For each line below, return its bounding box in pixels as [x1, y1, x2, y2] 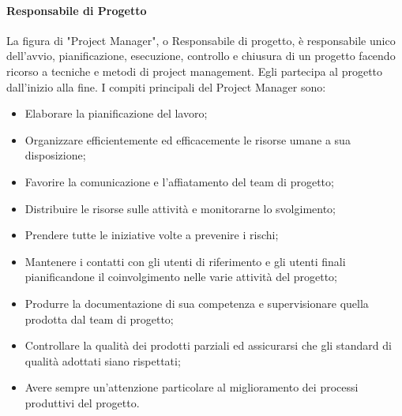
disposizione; [24, 147, 86, 163]
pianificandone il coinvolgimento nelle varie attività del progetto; [24, 268, 338, 285]
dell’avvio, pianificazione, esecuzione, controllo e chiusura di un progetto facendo [6, 47, 396, 64]
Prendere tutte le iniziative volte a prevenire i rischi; [24, 227, 279, 243]
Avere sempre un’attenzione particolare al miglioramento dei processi [24, 379, 359, 395]
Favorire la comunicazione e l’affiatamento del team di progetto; [24, 173, 334, 189]
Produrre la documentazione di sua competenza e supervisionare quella [24, 294, 369, 311]
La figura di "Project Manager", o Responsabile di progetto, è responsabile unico [6, 32, 396, 48]
